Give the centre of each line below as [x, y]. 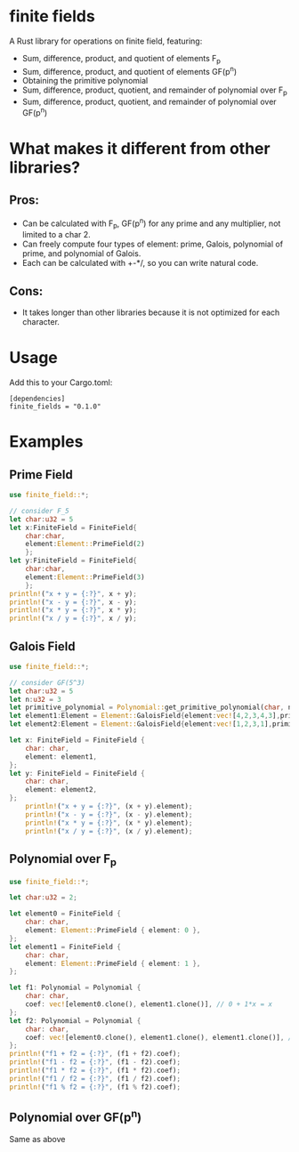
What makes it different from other [140, 149]
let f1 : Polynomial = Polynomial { [75, 988]
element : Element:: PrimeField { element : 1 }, [113, 963]
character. [41, 322]
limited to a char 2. [56, 235]
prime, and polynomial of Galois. [81, 254]
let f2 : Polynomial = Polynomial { [75, 1020]
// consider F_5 [39, 511]
